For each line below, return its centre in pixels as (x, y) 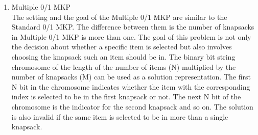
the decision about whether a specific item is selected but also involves (122, 47)
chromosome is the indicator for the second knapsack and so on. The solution (132, 106)
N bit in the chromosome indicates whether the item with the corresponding (131, 86)
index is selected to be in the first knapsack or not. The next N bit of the (126, 97)
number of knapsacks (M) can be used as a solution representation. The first (131, 77)
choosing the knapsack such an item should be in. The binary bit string (123, 56)
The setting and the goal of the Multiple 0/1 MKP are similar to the (119, 17)
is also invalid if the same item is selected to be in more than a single (120, 116)
